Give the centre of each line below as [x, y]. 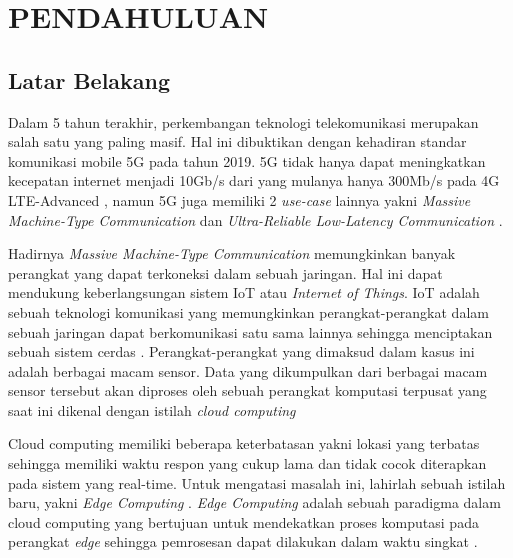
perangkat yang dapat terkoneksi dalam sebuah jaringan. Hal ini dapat [225, 272]
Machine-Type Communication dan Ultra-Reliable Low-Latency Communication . [255, 219]
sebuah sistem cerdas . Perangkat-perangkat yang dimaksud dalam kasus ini [241, 351]
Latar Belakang [89, 79]
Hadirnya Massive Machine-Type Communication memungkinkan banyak [232, 253]
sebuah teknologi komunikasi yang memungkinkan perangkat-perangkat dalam [248, 311]
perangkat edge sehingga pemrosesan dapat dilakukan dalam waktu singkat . [243, 541]
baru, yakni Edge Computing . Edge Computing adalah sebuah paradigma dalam [254, 502]
